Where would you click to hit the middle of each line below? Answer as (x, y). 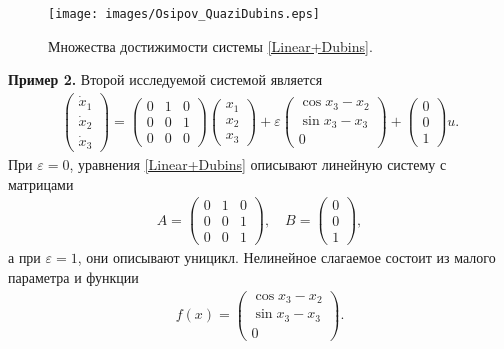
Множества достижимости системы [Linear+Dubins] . (210, 45)
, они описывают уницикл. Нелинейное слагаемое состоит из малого (286, 257)
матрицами (41, 183)
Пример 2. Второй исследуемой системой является (165, 79)
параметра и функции (73, 277)
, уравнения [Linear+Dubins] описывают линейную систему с (258, 164)
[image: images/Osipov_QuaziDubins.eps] (184, 14)
